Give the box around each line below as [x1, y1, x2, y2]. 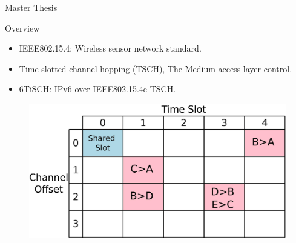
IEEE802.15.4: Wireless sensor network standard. [19, 42, 202, 55]
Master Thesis [5, 1, 58, 13]
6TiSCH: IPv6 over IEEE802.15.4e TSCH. [19, 82, 176, 95]
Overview [5, 21, 40, 34]
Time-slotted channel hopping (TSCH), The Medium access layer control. [19, 62, 292, 75]
